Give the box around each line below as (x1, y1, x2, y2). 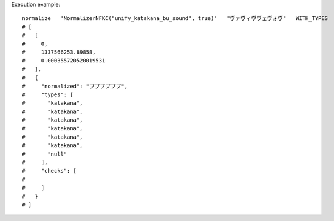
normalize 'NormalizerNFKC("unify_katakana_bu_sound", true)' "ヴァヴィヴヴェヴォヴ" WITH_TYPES (22, 15, 328, 22)
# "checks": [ (22, 167, 77, 174)
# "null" (22, 150, 67, 157)
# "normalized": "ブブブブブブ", (22, 82, 128, 90)
